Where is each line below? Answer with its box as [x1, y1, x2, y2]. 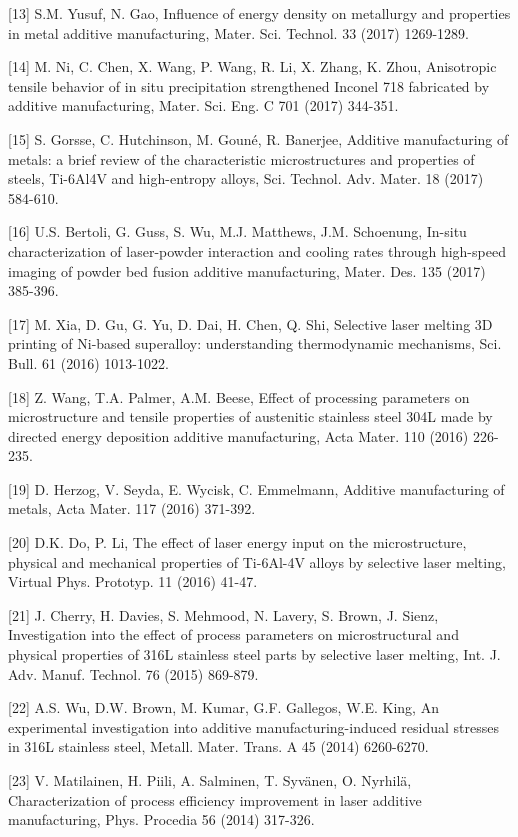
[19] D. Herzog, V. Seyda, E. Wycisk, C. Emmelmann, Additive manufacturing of [8, 478, 505, 499]
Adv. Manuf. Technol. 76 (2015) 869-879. [8, 663, 259, 684]
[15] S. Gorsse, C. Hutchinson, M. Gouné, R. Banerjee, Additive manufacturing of [8, 128, 509, 149]
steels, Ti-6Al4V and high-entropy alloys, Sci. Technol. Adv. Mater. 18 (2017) [8, 168, 484, 189]
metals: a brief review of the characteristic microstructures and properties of [8, 148, 475, 169]
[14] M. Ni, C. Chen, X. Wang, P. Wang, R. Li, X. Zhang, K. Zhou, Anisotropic [8, 56, 497, 77]
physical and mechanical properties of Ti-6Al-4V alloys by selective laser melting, [8, 551, 506, 572]
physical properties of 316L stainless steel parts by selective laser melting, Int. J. [8, 644, 501, 665]
